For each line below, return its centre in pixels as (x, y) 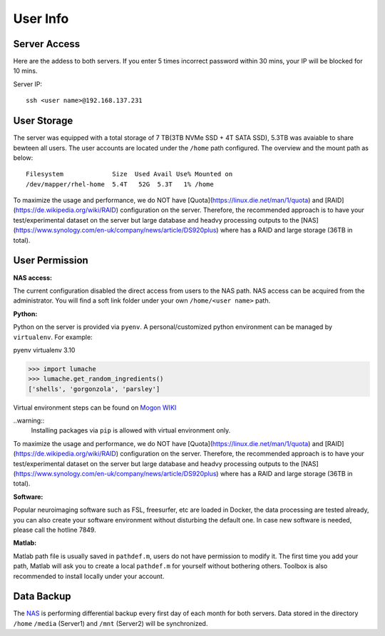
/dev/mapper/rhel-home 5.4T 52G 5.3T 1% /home (120, 184)
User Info (41, 19)
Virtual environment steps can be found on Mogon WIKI (95, 408)
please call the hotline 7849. (55, 530)
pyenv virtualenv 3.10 (44, 350)
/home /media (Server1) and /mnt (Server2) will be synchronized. (111, 623)
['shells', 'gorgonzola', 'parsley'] (94, 389)
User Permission (51, 261)
